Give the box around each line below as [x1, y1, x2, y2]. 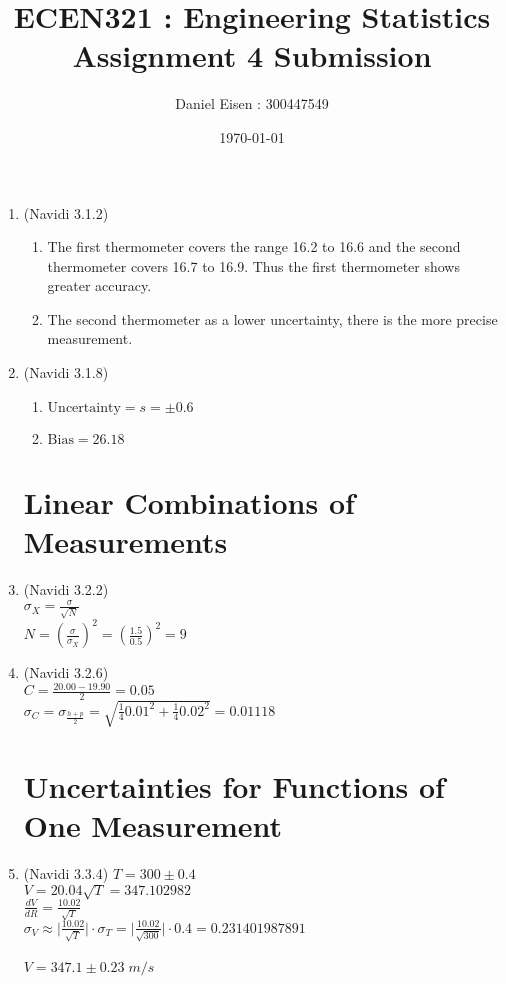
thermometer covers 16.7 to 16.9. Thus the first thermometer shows [47, 255, 460, 276]
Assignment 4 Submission [72, 35, 432, 76]
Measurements [23, 521, 228, 562]
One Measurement [23, 805, 283, 846]
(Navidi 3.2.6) [23, 662, 109, 683]
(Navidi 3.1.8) [23, 362, 109, 383]
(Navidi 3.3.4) [23, 863, 109, 884]
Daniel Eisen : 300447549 [175, 93, 329, 114]
